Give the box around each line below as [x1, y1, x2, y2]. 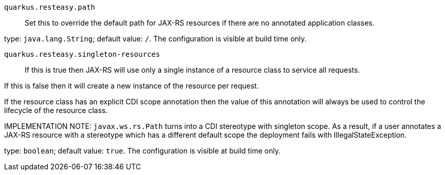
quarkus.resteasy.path [4, 3, 96, 11]
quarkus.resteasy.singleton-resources [4, 50, 160, 58]
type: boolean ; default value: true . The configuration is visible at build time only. [4, 146, 281, 155]
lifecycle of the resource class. [4, 106, 108, 115]
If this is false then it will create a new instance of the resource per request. [4, 81, 259, 90]
